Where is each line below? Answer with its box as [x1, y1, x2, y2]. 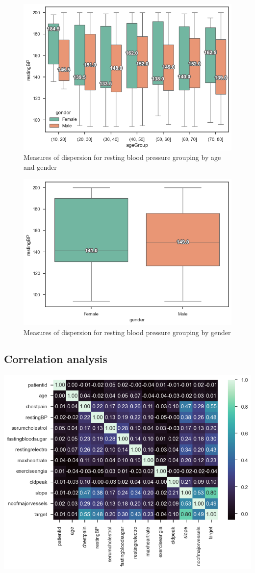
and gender [24, 161, 57, 172]
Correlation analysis [4, 351, 107, 366]
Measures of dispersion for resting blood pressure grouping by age [24, 152, 221, 162]
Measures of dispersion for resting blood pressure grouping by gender [24, 327, 231, 337]
